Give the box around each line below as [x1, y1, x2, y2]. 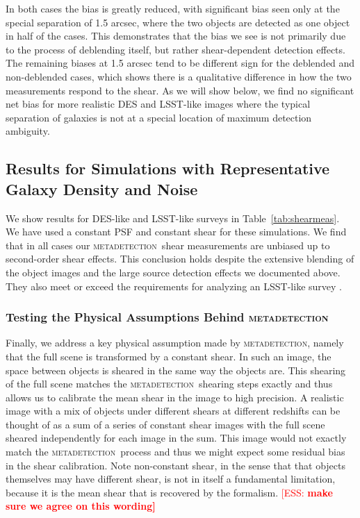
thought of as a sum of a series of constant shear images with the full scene [6, 417, 325, 431]
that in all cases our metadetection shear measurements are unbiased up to [6, 237, 330, 252]
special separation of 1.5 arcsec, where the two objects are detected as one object [6, 15, 350, 29]
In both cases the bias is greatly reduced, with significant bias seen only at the [6, 1, 340, 15]
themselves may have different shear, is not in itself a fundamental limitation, [6, 471, 336, 486]
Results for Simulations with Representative [6, 158, 330, 179]
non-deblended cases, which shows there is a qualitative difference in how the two [6, 69, 352, 83]
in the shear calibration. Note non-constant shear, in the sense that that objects [6, 458, 346, 472]
